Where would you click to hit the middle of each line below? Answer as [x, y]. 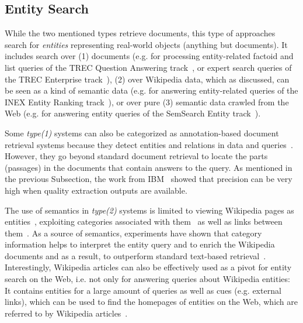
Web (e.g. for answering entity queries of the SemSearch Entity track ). [133, 113]
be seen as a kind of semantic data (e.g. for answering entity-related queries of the [151, 90]
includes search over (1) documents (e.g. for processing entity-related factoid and [149, 56]
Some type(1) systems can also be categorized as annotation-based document [142, 133]
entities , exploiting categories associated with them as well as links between [144, 221]
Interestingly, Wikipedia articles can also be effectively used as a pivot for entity [148, 267]
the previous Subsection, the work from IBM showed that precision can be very [149, 179]
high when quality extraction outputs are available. [96, 190]
